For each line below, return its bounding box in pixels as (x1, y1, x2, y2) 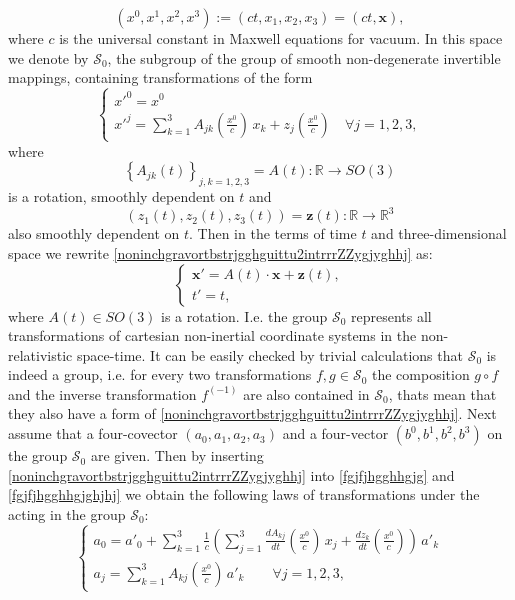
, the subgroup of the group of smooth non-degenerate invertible (107, 47, 501, 68)
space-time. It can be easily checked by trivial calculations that (76, 344, 463, 365)
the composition (371, 364, 470, 385)
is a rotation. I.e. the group (161, 305, 328, 326)
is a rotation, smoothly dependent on (8, 186, 235, 207)
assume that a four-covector (8, 423, 178, 444)
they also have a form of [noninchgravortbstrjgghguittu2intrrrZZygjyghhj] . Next (8, 403, 497, 424)
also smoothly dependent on (8, 223, 180, 244)
